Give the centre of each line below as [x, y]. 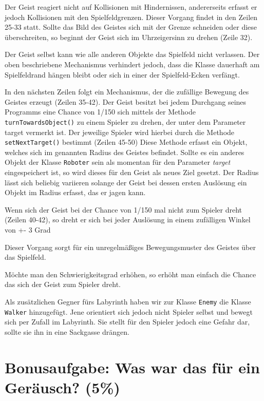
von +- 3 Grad [28, 230]
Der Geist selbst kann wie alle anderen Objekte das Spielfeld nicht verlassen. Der [132, 54]
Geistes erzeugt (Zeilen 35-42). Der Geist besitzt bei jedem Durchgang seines [126, 101]
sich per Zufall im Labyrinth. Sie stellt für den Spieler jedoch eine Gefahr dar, [127, 322]
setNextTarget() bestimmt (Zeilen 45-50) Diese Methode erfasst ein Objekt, [126, 142]
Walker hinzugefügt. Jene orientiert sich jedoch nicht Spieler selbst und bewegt [129, 311]
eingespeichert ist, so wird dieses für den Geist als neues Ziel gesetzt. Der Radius [132, 172]
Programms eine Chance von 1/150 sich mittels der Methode [100, 112]
